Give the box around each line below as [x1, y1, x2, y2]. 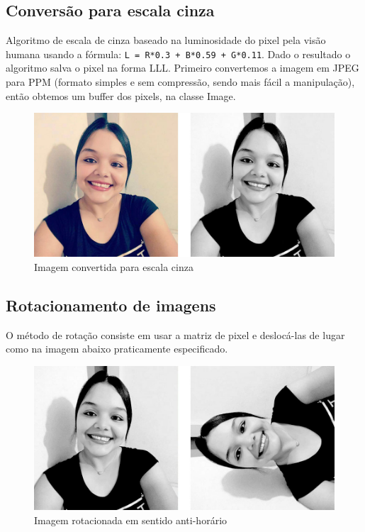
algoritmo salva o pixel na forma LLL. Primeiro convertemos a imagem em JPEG [6, 60, 359, 75]
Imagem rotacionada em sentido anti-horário [34, 512, 228, 527]
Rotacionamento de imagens [6, 294, 216, 316]
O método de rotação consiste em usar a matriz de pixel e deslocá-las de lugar [6, 327, 345, 342]
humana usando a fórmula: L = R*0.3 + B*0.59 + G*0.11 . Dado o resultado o [6, 46, 351, 61]
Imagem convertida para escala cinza [34, 259, 193, 274]
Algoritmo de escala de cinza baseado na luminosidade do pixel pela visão [6, 33, 326, 48]
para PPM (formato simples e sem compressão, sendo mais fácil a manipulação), [6, 74, 355, 89]
